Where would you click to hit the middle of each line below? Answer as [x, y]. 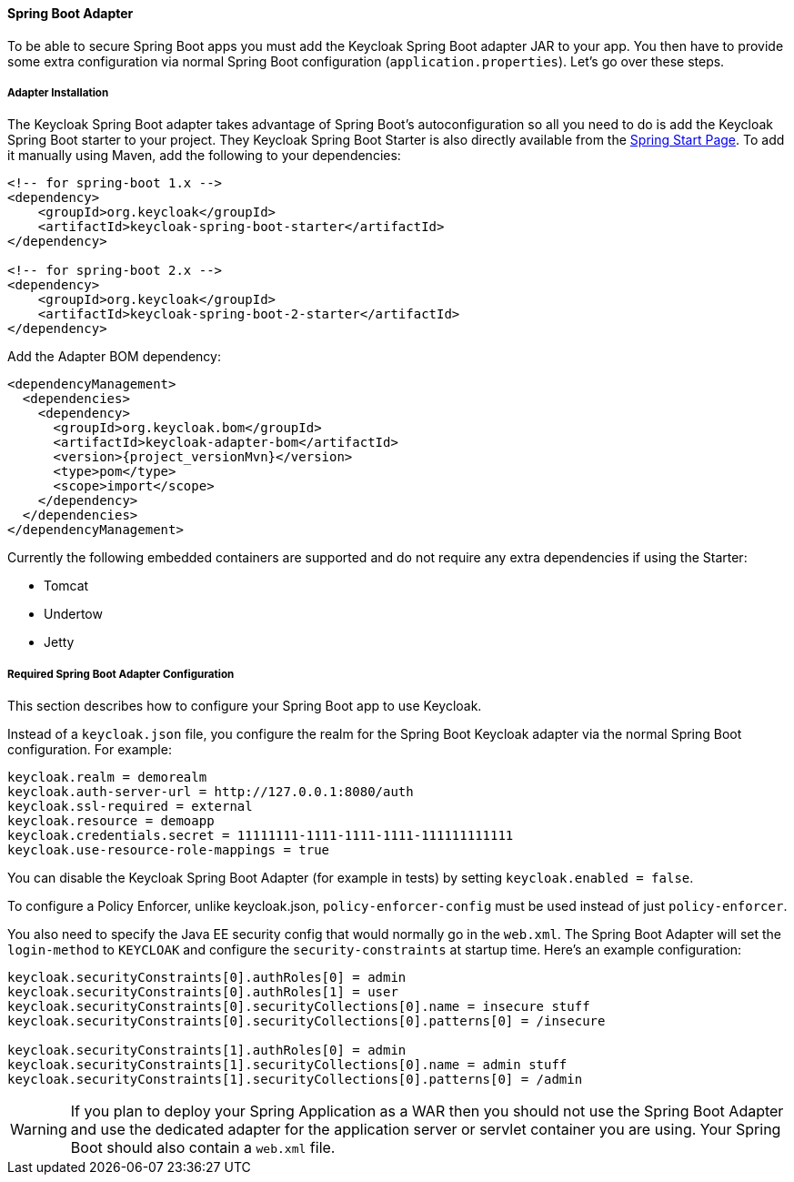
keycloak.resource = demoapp [111, 821]
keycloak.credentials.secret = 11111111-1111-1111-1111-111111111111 [261, 836]
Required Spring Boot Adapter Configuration [121, 674]
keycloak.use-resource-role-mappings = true [169, 850]
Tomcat [66, 586]
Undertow [73, 614]
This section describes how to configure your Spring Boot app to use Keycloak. [245, 706]
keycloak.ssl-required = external [130, 807]
